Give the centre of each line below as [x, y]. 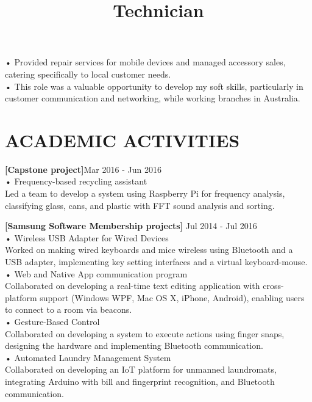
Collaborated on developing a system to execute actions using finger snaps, [145, 333]
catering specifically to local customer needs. [88, 74]
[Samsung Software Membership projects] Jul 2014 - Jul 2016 [131, 226]
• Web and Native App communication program [96, 273]
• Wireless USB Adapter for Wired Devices [87, 237]
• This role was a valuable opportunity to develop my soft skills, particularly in [154, 86]
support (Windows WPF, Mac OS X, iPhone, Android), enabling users [172, 297]
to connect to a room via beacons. [69, 309]
